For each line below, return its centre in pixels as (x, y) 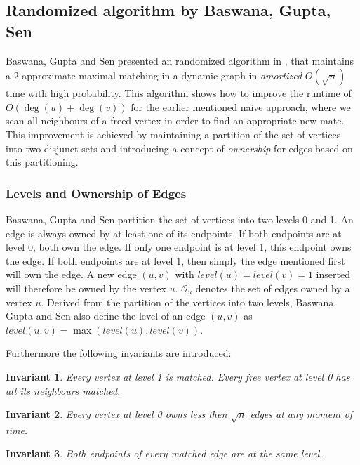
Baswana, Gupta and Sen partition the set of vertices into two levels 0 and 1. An (180, 219)
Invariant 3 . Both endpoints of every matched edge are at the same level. (164, 453)
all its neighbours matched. (63, 390)
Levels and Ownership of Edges (96, 193)
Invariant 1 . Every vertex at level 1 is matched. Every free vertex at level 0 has (178, 376)
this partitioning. (42, 162)
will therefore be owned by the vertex (86, 288)
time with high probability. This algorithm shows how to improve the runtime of (179, 93)
